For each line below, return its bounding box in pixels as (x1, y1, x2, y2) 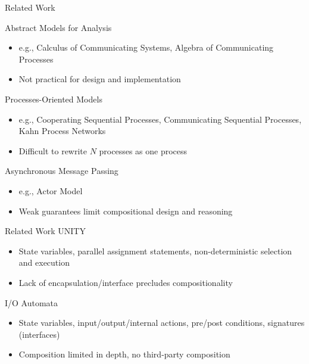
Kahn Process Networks (18, 125, 106, 137)
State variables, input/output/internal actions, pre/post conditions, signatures (18, 316, 305, 329)
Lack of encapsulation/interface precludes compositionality (18, 276, 233, 288)
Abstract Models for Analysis (5, 21, 112, 33)
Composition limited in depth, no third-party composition (18, 348, 230, 360)
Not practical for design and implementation (18, 73, 181, 85)
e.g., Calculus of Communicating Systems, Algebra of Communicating (18, 41, 274, 54)
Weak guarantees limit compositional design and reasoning (18, 204, 233, 217)
